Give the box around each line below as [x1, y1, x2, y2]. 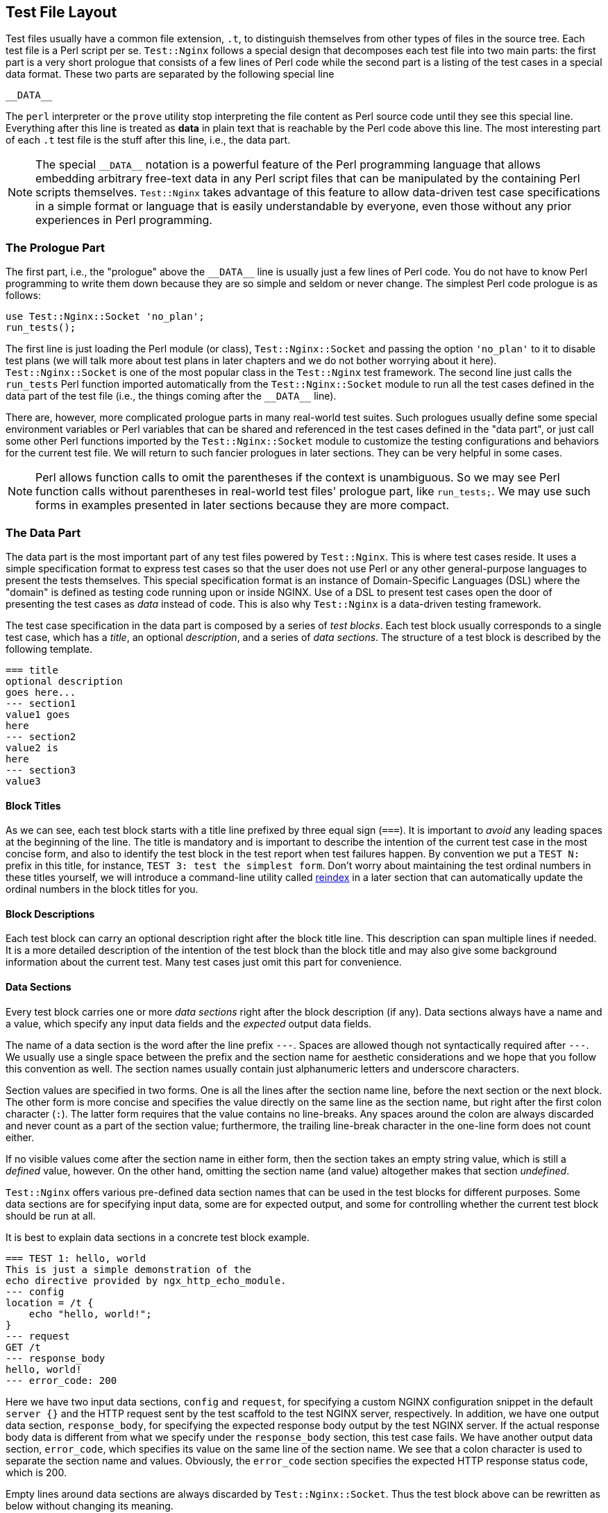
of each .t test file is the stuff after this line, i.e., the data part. [6, 134, 291, 146]
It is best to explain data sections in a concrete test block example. [6, 1231, 310, 1243]
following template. [6, 642, 93, 655]
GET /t [6, 1341, 41, 1353]
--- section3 [6, 764, 76, 776]
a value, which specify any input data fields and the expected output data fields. [6, 1017, 372, 1029]
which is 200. [6, 1466, 67, 1478]
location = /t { [6, 1297, 94, 1308]
